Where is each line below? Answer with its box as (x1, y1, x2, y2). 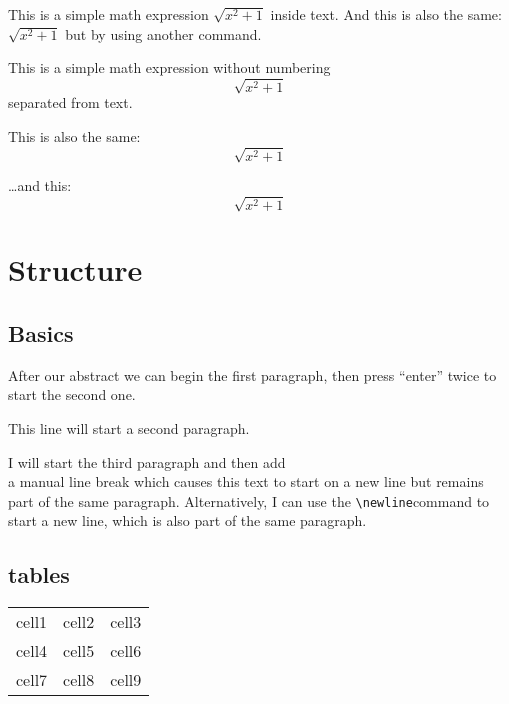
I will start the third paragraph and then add (8, 451, 286, 472)
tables (8, 559, 70, 590)
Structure (8, 249, 143, 290)
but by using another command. (65, 23, 262, 44)
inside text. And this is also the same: (270, 4, 502, 24)
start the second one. (8, 384, 136, 405)
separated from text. (8, 92, 133, 113)
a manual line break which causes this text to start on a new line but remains (8, 471, 484, 492)
